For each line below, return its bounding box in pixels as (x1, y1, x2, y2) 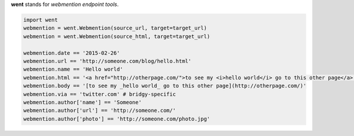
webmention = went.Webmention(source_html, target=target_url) (23, 33, 211, 39)
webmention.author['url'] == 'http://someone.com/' (23, 107, 176, 114)
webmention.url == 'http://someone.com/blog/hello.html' (23, 58, 192, 64)
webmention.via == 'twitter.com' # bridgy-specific (23, 91, 176, 97)
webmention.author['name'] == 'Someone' (23, 99, 142, 105)
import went (23, 16, 58, 23)
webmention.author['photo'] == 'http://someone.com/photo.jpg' (23, 115, 211, 122)
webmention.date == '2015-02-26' (23, 49, 120, 56)
